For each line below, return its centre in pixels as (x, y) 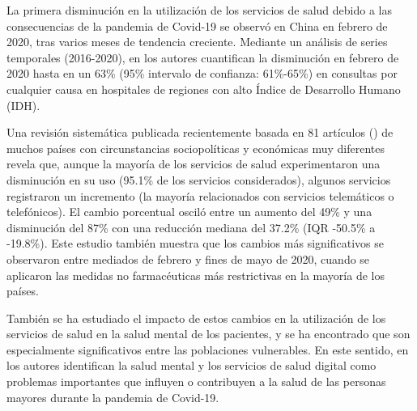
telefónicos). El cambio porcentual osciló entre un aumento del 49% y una (189, 212)
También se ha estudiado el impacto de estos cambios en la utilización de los (196, 318)
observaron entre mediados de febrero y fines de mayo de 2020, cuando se (188, 258)
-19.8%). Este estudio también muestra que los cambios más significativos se (195, 243)
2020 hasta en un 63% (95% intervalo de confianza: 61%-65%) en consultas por (202, 73)
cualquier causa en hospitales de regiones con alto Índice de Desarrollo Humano (204, 89)
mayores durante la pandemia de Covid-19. (113, 397)
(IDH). (23, 105)
